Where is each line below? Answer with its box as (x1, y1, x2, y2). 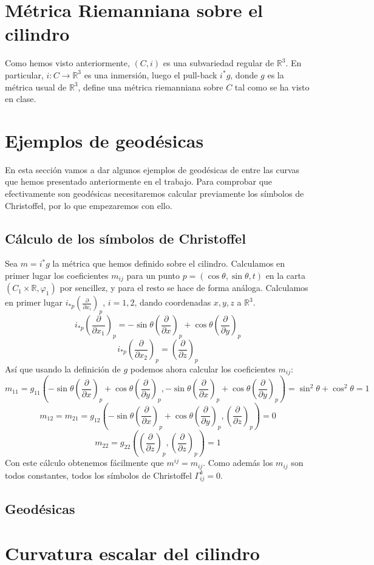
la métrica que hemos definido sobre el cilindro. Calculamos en (52, 257, 285, 270)
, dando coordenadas (134, 296, 211, 309)
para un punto (126, 269, 180, 281)
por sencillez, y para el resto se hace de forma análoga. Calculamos (59, 281, 308, 294)
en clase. (5, 92, 36, 105)
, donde (230, 68, 258, 81)
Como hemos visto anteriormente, (5, 56, 130, 69)
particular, (5, 68, 44, 81)
